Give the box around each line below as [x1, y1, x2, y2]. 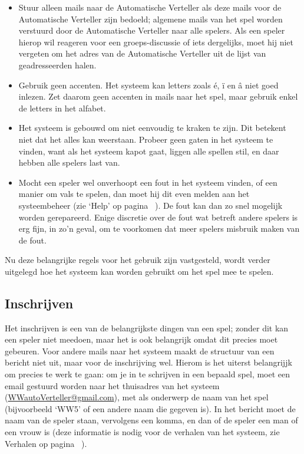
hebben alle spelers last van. [18, 156, 120, 169]
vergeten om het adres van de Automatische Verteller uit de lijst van [18, 47, 266, 60]
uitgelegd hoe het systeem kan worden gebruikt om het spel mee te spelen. [5, 265, 274, 277]
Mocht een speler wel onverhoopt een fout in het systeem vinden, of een [18, 176, 277, 188]
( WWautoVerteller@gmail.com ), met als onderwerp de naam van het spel [5, 391, 269, 403]
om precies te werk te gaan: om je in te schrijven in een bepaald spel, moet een [5, 368, 290, 380]
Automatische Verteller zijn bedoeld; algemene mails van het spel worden [18, 12, 283, 25]
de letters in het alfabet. [18, 101, 106, 114]
